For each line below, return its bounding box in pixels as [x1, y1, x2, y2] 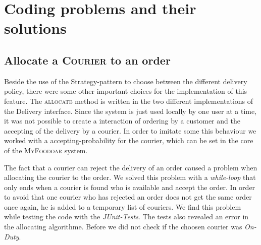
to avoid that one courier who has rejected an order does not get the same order [4, 192, 252, 202]
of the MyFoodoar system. [4, 145, 88, 155]
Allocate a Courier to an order [4, 52, 171, 68]
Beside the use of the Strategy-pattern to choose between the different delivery [4, 76, 247, 86]
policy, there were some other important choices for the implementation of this [4, 86, 247, 96]
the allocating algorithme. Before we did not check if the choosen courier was [4, 221, 242, 232]
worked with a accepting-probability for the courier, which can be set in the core [4, 135, 253, 146]
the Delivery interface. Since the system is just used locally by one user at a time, [4, 105, 257, 116]
